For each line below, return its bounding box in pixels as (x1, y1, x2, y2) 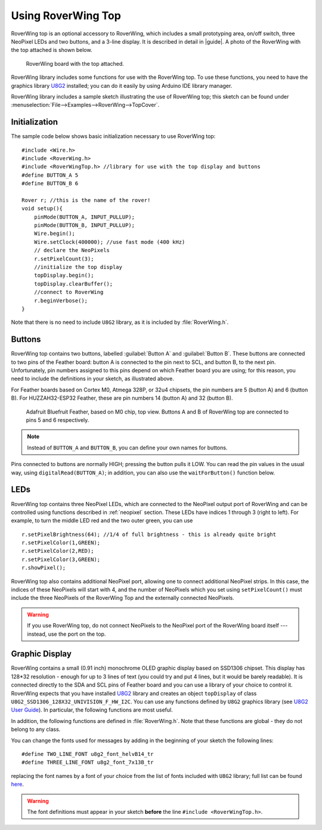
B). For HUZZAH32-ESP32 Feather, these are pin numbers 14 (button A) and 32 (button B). (11, 394, 233, 402)
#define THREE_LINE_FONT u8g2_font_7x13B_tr (21, 759, 154, 766)
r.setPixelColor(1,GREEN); (21, 540, 101, 546)
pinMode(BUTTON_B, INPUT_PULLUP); (33, 222, 135, 229)
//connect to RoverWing (33, 289, 104, 296)
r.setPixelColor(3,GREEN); (21, 556, 101, 563)
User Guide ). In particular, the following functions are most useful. (11, 706, 173, 713)
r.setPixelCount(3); (33, 255, 94, 262)
